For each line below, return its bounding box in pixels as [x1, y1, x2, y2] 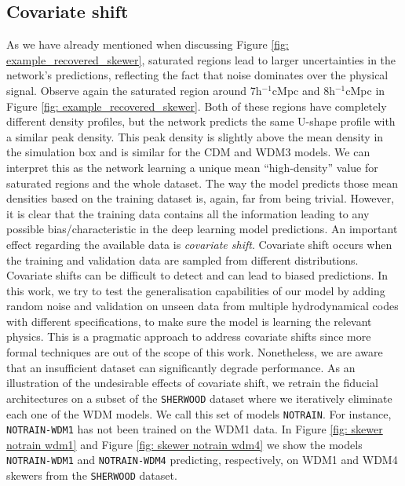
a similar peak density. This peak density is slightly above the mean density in [6, 128, 384, 144]
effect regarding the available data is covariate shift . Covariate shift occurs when [6, 236, 392, 252]
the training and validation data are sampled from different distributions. [6, 251, 359, 268]
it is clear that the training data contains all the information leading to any [6, 205, 370, 221]
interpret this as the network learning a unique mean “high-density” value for [6, 159, 378, 175]
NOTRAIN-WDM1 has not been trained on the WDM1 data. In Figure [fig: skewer [6, 421, 383, 437]
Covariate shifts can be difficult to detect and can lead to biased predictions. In [6, 267, 389, 283]
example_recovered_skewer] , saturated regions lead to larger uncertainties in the [6, 51, 396, 68]
